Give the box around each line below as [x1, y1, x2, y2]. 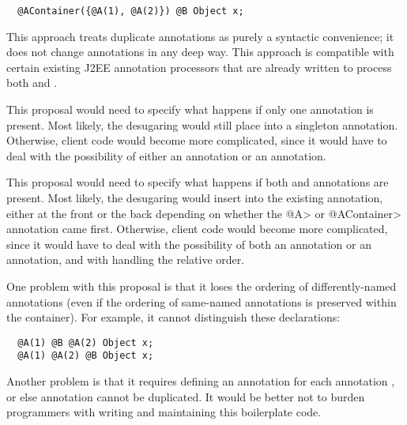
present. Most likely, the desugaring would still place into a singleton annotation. [6, 116, 398, 133]
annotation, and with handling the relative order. [6, 251, 245, 268]
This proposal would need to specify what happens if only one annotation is [6, 101, 374, 118]
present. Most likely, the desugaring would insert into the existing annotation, [6, 190, 383, 205]
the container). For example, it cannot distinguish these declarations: [6, 309, 341, 325]
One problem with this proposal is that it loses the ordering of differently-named [6, 277, 397, 294]
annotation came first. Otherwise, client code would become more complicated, [6, 220, 388, 237]
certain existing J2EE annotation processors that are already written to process [6, 58, 392, 75]
